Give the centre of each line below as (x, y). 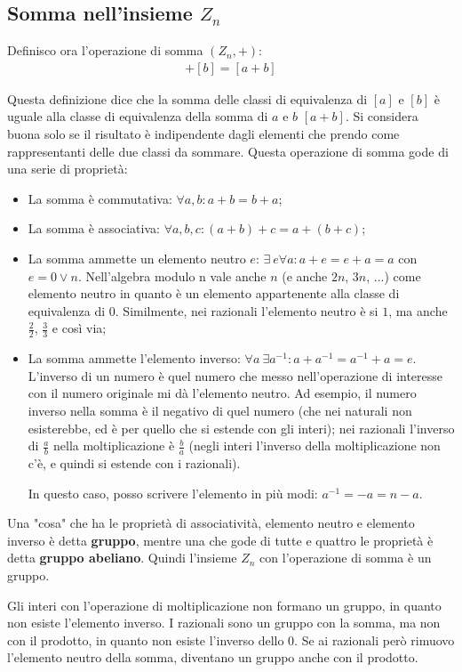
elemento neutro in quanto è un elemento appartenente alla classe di (214, 293)
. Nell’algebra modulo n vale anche (172, 275)
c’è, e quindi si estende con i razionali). (134, 462)
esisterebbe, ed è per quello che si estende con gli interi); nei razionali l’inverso (241, 428)
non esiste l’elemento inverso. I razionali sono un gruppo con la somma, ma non (224, 623)
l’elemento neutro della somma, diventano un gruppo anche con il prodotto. (213, 657)
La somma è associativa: (94, 228)
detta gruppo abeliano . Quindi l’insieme (122, 558)
